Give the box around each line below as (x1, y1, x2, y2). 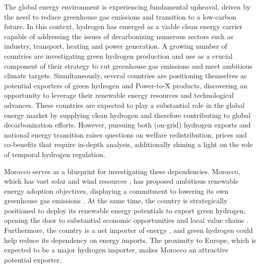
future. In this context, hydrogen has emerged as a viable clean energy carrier (4, 21, 242, 32)
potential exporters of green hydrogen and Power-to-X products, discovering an (4, 80, 247, 90)
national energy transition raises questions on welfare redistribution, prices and (4, 129, 247, 140)
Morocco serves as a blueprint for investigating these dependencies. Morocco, (4, 166, 240, 176)
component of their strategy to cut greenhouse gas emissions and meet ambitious (4, 60, 252, 71)
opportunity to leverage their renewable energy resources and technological (4, 90, 234, 100)
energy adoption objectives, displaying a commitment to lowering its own (4, 185, 229, 196)
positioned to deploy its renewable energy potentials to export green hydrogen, (4, 205, 246, 215)
